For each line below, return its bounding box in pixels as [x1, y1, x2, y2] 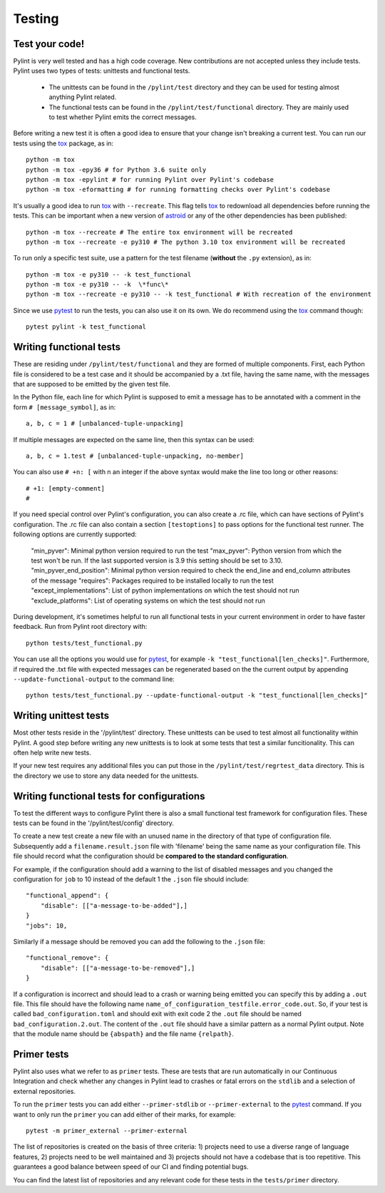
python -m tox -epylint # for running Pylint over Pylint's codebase [26, 175, 274, 183]
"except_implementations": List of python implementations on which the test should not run [31, 586, 299, 595]
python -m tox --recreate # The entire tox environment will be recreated [26, 228, 293, 236]
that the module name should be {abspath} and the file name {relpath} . [13, 1030, 235, 1038]
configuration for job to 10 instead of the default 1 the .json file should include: [13, 875, 250, 884]
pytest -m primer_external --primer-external [26, 1127, 188, 1135]
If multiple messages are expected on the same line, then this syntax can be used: [13, 435, 255, 444]
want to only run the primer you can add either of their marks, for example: [13, 1110, 237, 1119]
